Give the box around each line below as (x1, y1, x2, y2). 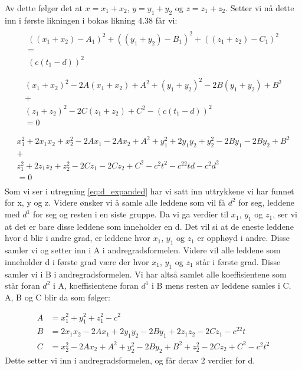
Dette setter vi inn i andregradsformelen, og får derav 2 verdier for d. (5, 354, 255, 366)
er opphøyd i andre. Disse (197, 232, 290, 244)
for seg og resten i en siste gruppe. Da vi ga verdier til (32, 208, 229, 220)
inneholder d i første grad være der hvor (5, 255, 149, 267)
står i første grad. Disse (196, 255, 281, 267)
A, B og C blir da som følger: (5, 290, 110, 303)
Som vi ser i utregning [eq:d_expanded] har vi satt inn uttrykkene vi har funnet (5, 184, 294, 197)
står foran (5, 279, 40, 292)
